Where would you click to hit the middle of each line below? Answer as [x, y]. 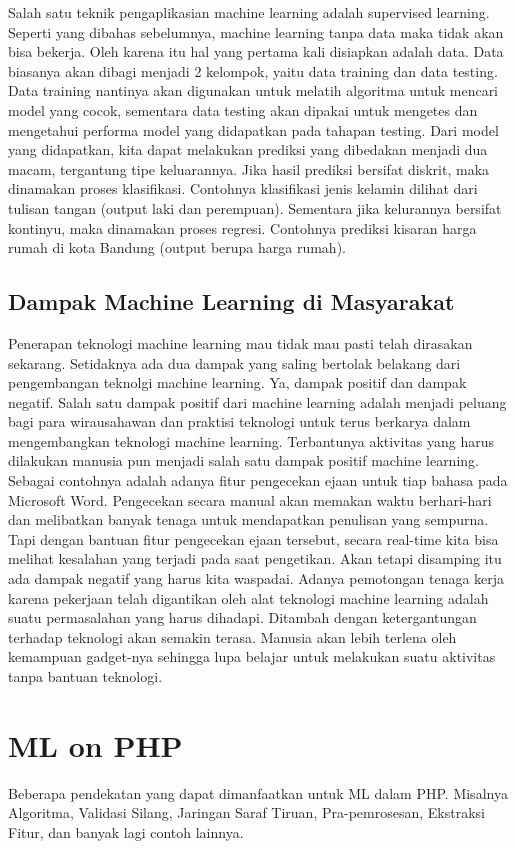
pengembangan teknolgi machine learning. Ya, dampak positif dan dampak [237, 382]
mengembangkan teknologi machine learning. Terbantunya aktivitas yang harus [251, 440]
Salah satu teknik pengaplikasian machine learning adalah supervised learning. [249, 12]
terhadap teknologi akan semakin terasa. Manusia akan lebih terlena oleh [232, 636]
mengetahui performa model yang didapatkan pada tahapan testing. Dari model [253, 129]
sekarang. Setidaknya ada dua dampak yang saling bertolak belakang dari [234, 362]
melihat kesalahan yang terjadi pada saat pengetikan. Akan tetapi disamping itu [255, 558]
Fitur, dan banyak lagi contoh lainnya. [126, 831]
